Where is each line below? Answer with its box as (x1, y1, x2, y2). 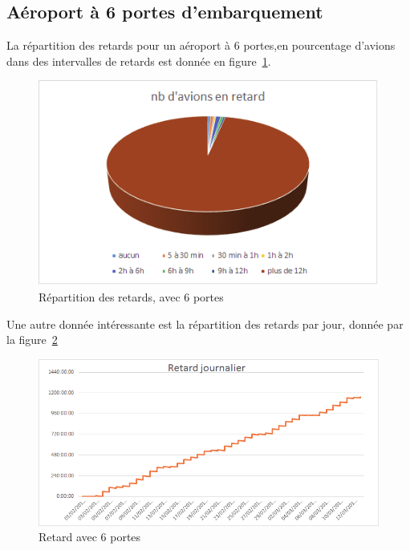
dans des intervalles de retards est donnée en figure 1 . (6, 52, 271, 69)
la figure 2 (6, 331, 58, 348)
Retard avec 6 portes (39, 528, 141, 545)
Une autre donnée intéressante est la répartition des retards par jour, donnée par (6, 315, 404, 332)
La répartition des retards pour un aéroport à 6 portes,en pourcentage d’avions (6, 37, 396, 54)
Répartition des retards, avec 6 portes (39, 288, 224, 305)
